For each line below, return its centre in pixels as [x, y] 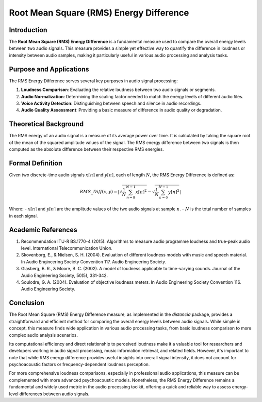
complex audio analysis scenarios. [43, 335]
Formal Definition [36, 163]
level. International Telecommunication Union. [67, 248]
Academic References [43, 229]
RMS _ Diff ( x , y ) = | [100, 192]
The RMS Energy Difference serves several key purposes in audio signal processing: [93, 81]
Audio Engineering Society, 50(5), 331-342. [65, 275]
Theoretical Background [46, 124]
